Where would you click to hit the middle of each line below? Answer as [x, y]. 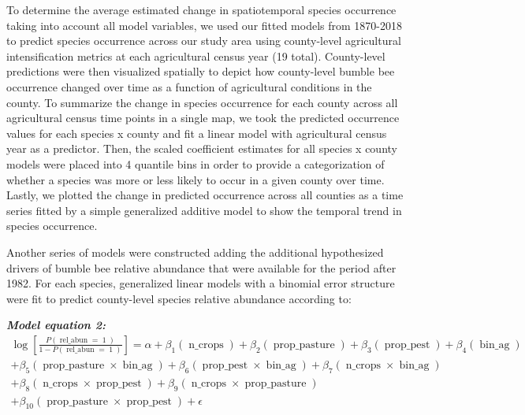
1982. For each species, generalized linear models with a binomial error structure [201, 283]
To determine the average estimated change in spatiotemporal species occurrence [201, 9]
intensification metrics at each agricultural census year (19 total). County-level [196, 56]
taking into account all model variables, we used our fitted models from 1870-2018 [204, 25]
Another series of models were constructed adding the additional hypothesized [195, 252]
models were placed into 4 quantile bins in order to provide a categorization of [195, 163]
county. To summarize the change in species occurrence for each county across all [202, 102]
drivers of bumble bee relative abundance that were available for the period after [201, 267]
